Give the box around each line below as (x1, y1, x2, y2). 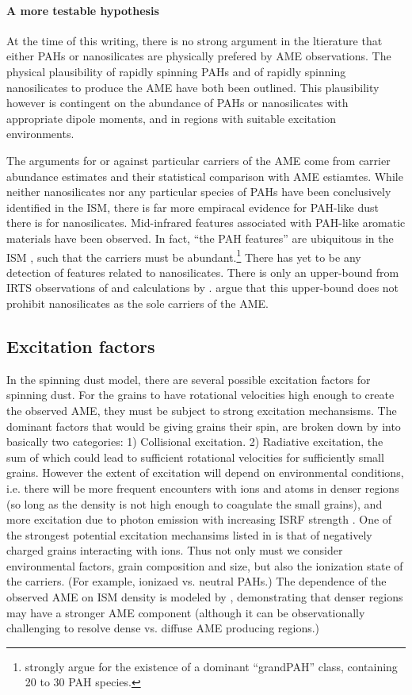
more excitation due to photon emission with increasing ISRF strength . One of (6, 511, 392, 528)
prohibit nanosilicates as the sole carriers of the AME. (6, 294, 269, 311)
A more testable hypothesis (6, 2, 159, 18)
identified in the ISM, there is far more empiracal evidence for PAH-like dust (6, 198, 379, 215)
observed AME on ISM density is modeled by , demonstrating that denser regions (6, 589, 403, 605)
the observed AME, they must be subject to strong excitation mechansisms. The (6, 401, 397, 418)
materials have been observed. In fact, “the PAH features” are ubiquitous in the (6, 229, 394, 246)
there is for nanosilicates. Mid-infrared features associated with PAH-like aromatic (6, 214, 406, 231)
